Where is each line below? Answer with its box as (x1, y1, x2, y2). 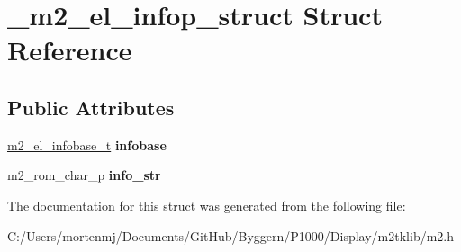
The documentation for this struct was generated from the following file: (7, 195, 406, 214)
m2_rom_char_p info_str (7, 166, 161, 184)
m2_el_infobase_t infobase (7, 135, 167, 154)
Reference (7, 31, 132, 68)
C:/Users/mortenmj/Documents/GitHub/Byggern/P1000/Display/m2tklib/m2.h (7, 226, 455, 245)
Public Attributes (7, 93, 175, 121)
